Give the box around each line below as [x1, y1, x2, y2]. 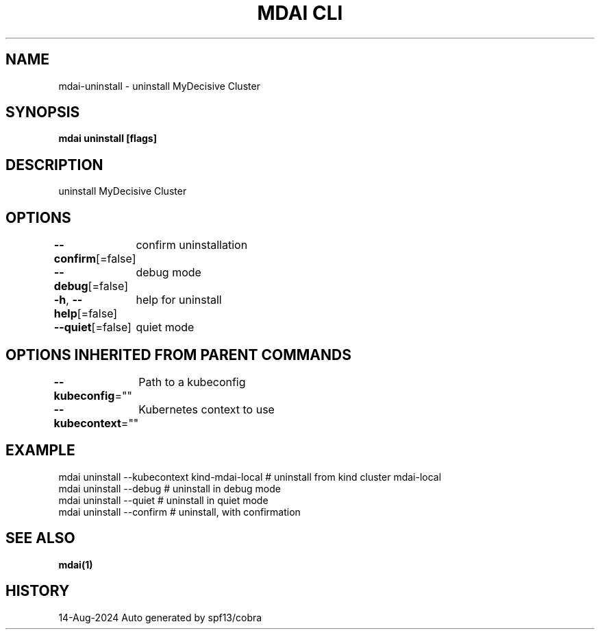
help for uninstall [136, 293, 222, 307]
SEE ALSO [5, 529, 75, 547]
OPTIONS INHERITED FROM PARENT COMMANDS [5, 346, 351, 363]
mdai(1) [58, 558, 93, 571]
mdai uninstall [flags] [58, 132, 157, 145]
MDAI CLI [257, 1, 343, 25]
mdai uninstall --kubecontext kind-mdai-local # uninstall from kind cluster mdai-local [58, 470, 442, 483]
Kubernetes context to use [138, 402, 275, 416]
